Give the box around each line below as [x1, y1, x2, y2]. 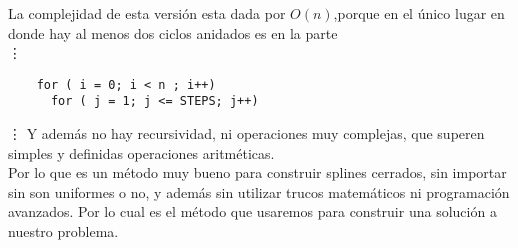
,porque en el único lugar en [333, 3, 505, 23]
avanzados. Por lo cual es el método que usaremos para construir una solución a [8, 201, 497, 222]
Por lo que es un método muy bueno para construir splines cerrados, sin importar [8, 162, 507, 183]
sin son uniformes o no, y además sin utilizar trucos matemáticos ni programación [8, 181, 510, 202]
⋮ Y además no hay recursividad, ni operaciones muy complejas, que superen [8, 123, 485, 144]
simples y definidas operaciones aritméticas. [8, 142, 275, 163]
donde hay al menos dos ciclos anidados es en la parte [8, 22, 338, 43]
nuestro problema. [8, 221, 119, 242]
